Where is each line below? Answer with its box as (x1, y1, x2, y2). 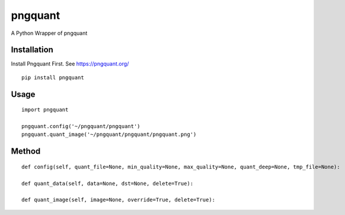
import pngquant (21, 106, 69, 113)
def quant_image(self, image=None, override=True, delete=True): (21, 197, 216, 203)
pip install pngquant (21, 74, 84, 81)
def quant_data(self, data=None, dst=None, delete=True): (21, 180, 194, 187)
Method (11, 146, 41, 157)
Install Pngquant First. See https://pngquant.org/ (11, 60, 129, 67)
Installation (11, 45, 53, 55)
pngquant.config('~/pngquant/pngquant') (21, 123, 140, 130)
